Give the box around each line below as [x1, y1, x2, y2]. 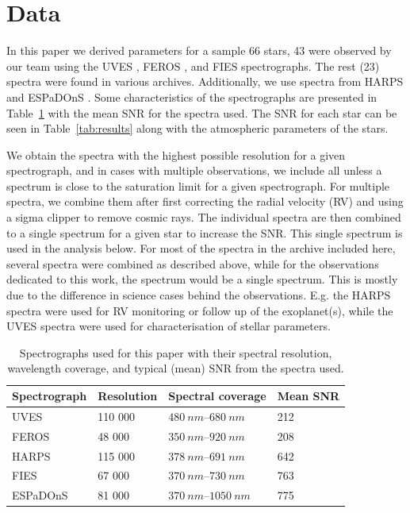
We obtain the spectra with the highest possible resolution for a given [6, 146, 346, 163]
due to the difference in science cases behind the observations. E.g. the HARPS [6, 287, 391, 303]
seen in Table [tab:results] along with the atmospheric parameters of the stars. [6, 120, 389, 137]
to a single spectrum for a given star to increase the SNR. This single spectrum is [6, 224, 403, 241]
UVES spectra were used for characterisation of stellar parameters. [6, 318, 331, 334]
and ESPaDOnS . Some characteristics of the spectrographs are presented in [6, 88, 377, 105]
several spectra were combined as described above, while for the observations [6, 255, 379, 272]
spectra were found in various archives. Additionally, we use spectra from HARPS [6, 73, 404, 90]
